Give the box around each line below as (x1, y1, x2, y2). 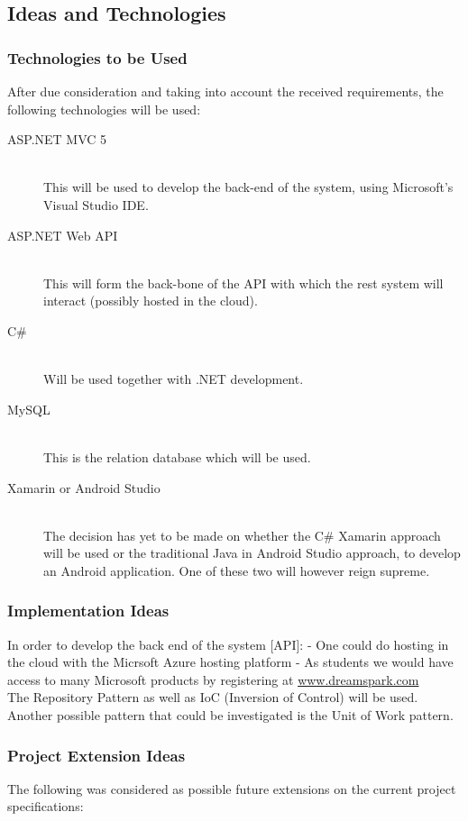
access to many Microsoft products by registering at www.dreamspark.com (7, 670, 419, 689)
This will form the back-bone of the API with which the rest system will (43, 273, 444, 292)
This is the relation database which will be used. (43, 447, 311, 466)
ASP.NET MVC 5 (7, 130, 107, 149)
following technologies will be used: (7, 99, 201, 118)
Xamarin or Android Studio (7, 478, 161, 497)
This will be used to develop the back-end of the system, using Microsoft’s (43, 178, 454, 196)
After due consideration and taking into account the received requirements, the (7, 82, 444, 100)
